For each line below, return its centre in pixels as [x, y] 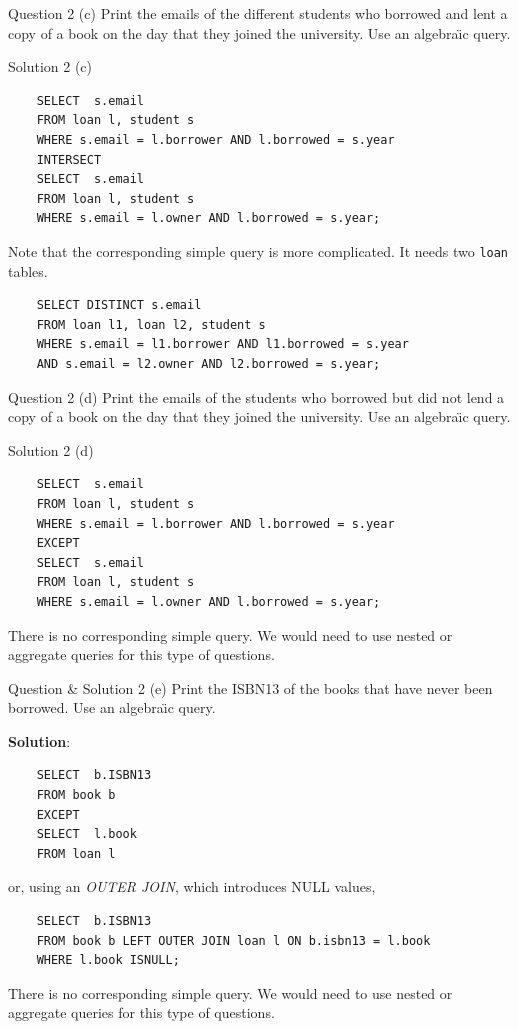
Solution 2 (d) [51, 449]
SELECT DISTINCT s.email [119, 305]
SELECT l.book [86, 834]
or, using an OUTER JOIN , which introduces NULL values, [192, 886]
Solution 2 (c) [50, 66]
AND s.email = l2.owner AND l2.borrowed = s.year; [208, 363]
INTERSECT [69, 159]
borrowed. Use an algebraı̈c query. [112, 707]
